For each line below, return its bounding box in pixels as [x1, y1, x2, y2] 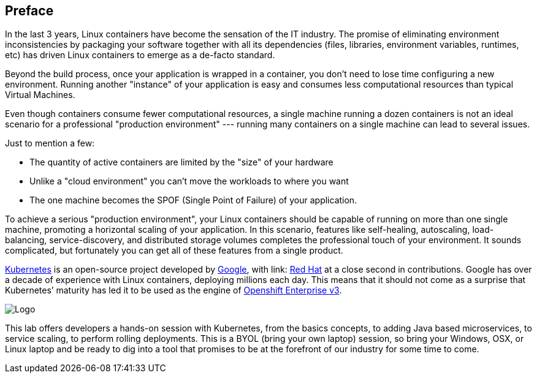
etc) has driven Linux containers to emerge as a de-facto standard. [5, 50, 275, 61]
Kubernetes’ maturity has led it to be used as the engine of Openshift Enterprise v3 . [5, 285, 342, 296]
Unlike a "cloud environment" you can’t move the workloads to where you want [29, 176, 349, 187]
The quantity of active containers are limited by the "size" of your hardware [29, 157, 333, 168]
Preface [5, 3, 54, 18]
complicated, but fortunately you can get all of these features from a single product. [5, 245, 343, 256]
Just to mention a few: [5, 138, 95, 149]
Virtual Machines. [5, 89, 75, 100]
